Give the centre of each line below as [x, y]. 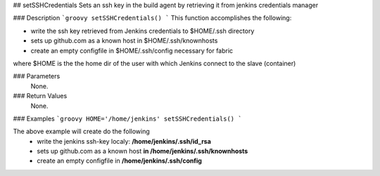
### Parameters [37, 76]
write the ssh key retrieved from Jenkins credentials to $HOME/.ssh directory [142, 31]
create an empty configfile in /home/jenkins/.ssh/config [119, 161]
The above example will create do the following [82, 131]
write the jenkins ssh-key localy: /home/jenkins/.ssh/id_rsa [124, 141]
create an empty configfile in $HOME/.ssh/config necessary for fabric [132, 50]
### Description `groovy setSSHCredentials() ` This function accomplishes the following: [152, 18]
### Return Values [40, 96]
